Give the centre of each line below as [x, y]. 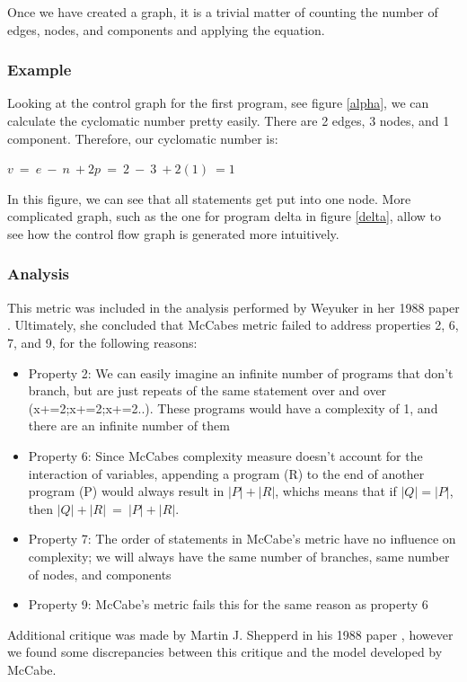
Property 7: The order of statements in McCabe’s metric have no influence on [242, 539]
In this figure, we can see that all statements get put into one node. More [209, 198]
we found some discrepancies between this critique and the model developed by [225, 652]
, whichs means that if [336, 491]
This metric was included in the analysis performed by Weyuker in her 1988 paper [233, 307]
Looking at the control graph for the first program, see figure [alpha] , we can [218, 103]
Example [40, 70]
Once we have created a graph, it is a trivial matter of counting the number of [223, 12]
